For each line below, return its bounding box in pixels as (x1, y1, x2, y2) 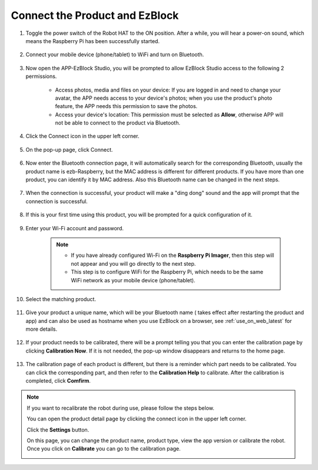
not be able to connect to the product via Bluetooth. (55, 119, 181, 126)
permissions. (25, 73, 57, 80)
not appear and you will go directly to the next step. (71, 260, 196, 267)
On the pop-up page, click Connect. (25, 146, 113, 153)
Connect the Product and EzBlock (11, 9, 179, 22)
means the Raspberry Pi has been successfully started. (25, 37, 160, 44)
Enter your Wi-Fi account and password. (25, 224, 124, 231)
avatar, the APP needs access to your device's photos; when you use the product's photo (55, 94, 273, 102)
